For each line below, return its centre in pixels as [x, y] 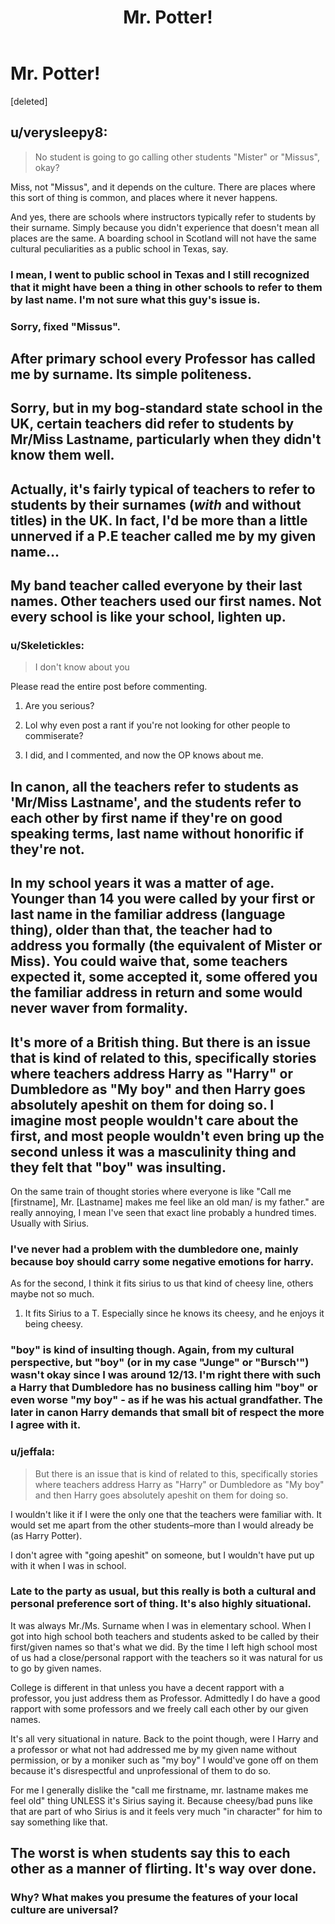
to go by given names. [56, 1668]
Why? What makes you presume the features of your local [154, 1898]
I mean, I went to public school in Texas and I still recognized [160, 274]
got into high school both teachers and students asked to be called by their [165, 1636]
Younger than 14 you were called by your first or [163, 899]
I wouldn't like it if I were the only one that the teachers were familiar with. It [166, 1514]
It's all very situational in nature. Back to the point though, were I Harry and [164, 1738]
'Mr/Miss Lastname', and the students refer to [156, 802]
